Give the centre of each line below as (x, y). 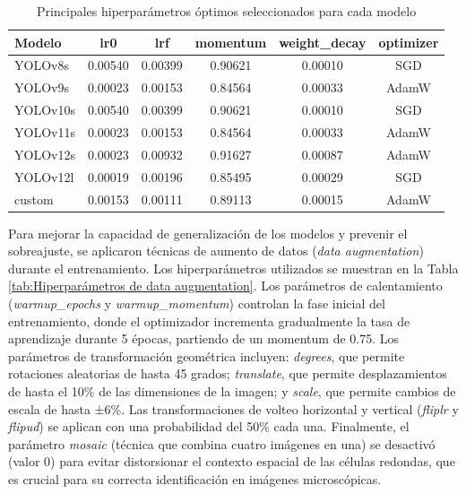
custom (34, 199)
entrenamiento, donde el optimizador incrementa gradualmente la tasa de (209, 321)
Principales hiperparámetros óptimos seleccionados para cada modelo (227, 11)
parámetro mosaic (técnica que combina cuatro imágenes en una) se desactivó (222, 443)
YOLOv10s (45, 110)
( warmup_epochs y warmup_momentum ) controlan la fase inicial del (197, 303)
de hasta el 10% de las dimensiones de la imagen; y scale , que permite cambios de (232, 390)
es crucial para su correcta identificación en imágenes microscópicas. (195, 478)
